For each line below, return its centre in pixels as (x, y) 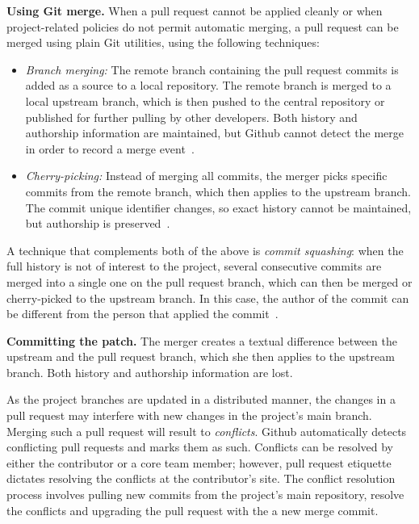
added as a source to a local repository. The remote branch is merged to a (208, 85)
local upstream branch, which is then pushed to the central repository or (205, 101)
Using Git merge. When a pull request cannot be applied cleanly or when (195, 10)
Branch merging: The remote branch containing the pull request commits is (212, 69)
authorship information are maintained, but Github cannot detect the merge (215, 133)
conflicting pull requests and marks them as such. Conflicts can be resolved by (200, 447)
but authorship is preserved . (98, 223)
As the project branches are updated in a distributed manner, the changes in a (201, 399)
